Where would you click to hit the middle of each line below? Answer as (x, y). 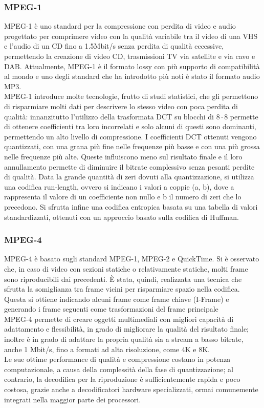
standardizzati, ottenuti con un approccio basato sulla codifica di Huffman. (122, 217)
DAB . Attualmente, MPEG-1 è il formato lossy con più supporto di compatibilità (132, 66)
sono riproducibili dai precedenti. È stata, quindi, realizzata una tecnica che (123, 279)
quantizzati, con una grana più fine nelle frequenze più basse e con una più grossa (132, 146)
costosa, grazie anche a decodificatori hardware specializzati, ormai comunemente (131, 389)
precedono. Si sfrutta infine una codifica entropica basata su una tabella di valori (131, 206)
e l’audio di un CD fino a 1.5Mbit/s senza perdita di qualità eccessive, (114, 46)
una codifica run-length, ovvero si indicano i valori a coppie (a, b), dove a (119, 186)
